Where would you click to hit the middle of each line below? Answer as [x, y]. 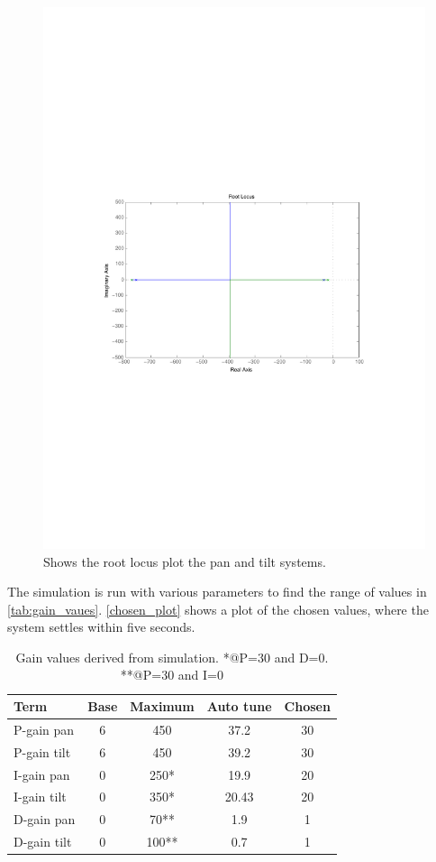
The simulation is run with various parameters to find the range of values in [217, 592]
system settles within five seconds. [101, 627]
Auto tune [239, 706]
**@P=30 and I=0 [172, 675]
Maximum [162, 706]
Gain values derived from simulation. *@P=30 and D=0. [172, 657]
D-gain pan [45, 819]
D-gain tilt [43, 842]
